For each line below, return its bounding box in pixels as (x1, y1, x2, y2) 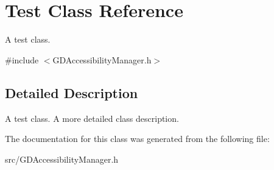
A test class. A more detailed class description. (5, 112, 179, 124)
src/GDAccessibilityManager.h (5, 152, 119, 165)
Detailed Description (5, 83, 138, 102)
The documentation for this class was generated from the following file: (5, 132, 270, 145)
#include (5, 53, 39, 66)
